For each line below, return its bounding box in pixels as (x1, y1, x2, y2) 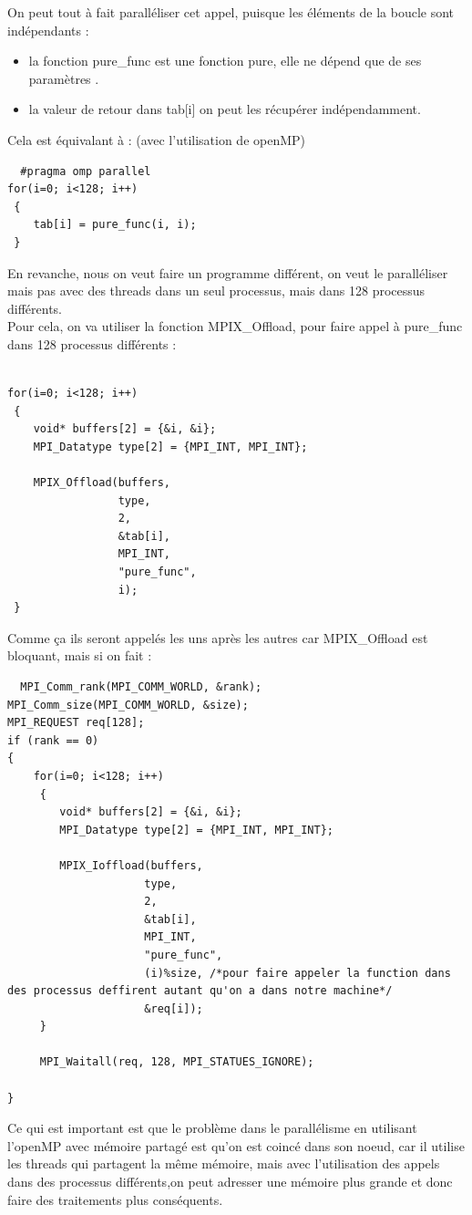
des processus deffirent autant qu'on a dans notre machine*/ (7, 984, 393, 998)
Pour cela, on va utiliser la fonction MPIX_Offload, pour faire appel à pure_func (7, 317, 463, 336)
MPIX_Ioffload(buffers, (59, 858, 203, 872)
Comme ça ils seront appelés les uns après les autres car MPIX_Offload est (7, 628, 428, 647)
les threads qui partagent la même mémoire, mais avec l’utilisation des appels (7, 1154, 440, 1173)
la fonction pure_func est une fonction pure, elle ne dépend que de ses (28, 51, 422, 70)
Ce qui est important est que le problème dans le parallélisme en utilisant (7, 1118, 417, 1137)
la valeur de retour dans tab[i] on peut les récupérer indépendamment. (28, 99, 421, 119)
